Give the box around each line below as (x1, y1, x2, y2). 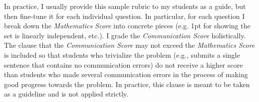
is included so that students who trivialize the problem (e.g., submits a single (4, 49, 240, 60)
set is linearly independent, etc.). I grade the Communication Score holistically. (4, 30, 246, 40)
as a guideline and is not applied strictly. (4, 89, 129, 99)
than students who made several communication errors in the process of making (4, 69, 248, 80)
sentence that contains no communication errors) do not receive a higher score (4, 59, 243, 70)
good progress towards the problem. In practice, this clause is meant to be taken (4, 79, 250, 89)
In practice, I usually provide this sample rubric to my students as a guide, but (4, 1, 246, 11)
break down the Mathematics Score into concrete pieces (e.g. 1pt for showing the (4, 20, 251, 31)
